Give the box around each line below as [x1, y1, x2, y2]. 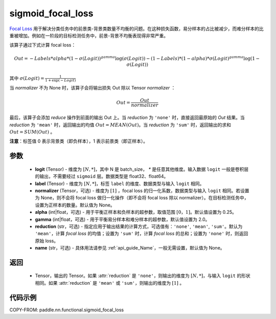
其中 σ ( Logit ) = [9, 75, 44, 81]
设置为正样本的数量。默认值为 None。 [35, 202, 115, 208]
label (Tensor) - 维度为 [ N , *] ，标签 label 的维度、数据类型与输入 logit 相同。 [35, 180, 204, 187]
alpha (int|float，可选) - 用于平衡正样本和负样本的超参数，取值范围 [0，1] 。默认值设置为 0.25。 [35, 209, 237, 215]
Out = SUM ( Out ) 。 [9, 128, 55, 135]
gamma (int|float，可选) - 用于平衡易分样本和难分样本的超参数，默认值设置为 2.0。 [35, 216, 210, 222]
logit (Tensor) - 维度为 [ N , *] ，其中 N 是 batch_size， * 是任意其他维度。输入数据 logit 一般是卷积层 [35, 166, 249, 172]
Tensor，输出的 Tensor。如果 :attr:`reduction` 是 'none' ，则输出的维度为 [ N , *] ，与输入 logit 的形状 [35, 272, 250, 279]
